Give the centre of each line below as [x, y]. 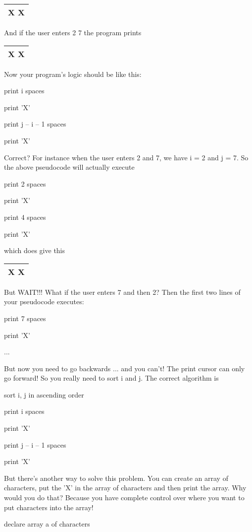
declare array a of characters [47, 524]
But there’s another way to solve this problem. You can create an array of [116, 478]
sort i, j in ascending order [44, 394]
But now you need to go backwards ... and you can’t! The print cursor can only [125, 368]
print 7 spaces [25, 318]
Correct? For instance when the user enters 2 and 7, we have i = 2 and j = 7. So [126, 157]
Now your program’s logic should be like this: [73, 74]
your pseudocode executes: [44, 301]
